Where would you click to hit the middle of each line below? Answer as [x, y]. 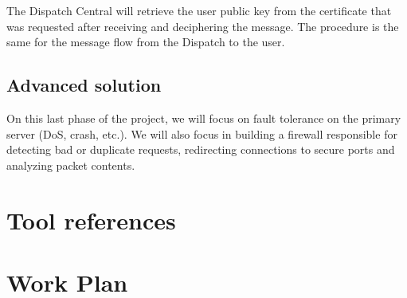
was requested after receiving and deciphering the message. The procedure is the [203, 26]
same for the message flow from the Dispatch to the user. [146, 42]
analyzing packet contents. [71, 165]
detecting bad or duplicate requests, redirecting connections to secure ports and [201, 149]
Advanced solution [84, 85]
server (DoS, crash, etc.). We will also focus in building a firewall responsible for [202, 133]
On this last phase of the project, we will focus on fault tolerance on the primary [204, 118]
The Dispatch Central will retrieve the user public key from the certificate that [199, 10]
